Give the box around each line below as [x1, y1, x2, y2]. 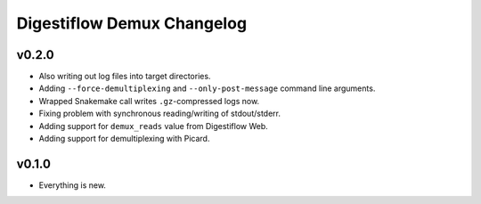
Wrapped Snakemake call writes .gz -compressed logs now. [38, 95, 260, 106]
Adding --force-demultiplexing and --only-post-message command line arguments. [38, 83, 376, 94]
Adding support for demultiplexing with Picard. [38, 134, 210, 144]
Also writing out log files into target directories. [38, 71, 211, 82]
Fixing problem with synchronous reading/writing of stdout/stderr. [38, 108, 281, 119]
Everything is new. [38, 179, 107, 191]
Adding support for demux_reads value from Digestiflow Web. [38, 120, 269, 131]
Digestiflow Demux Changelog [16, 13, 248, 33]
